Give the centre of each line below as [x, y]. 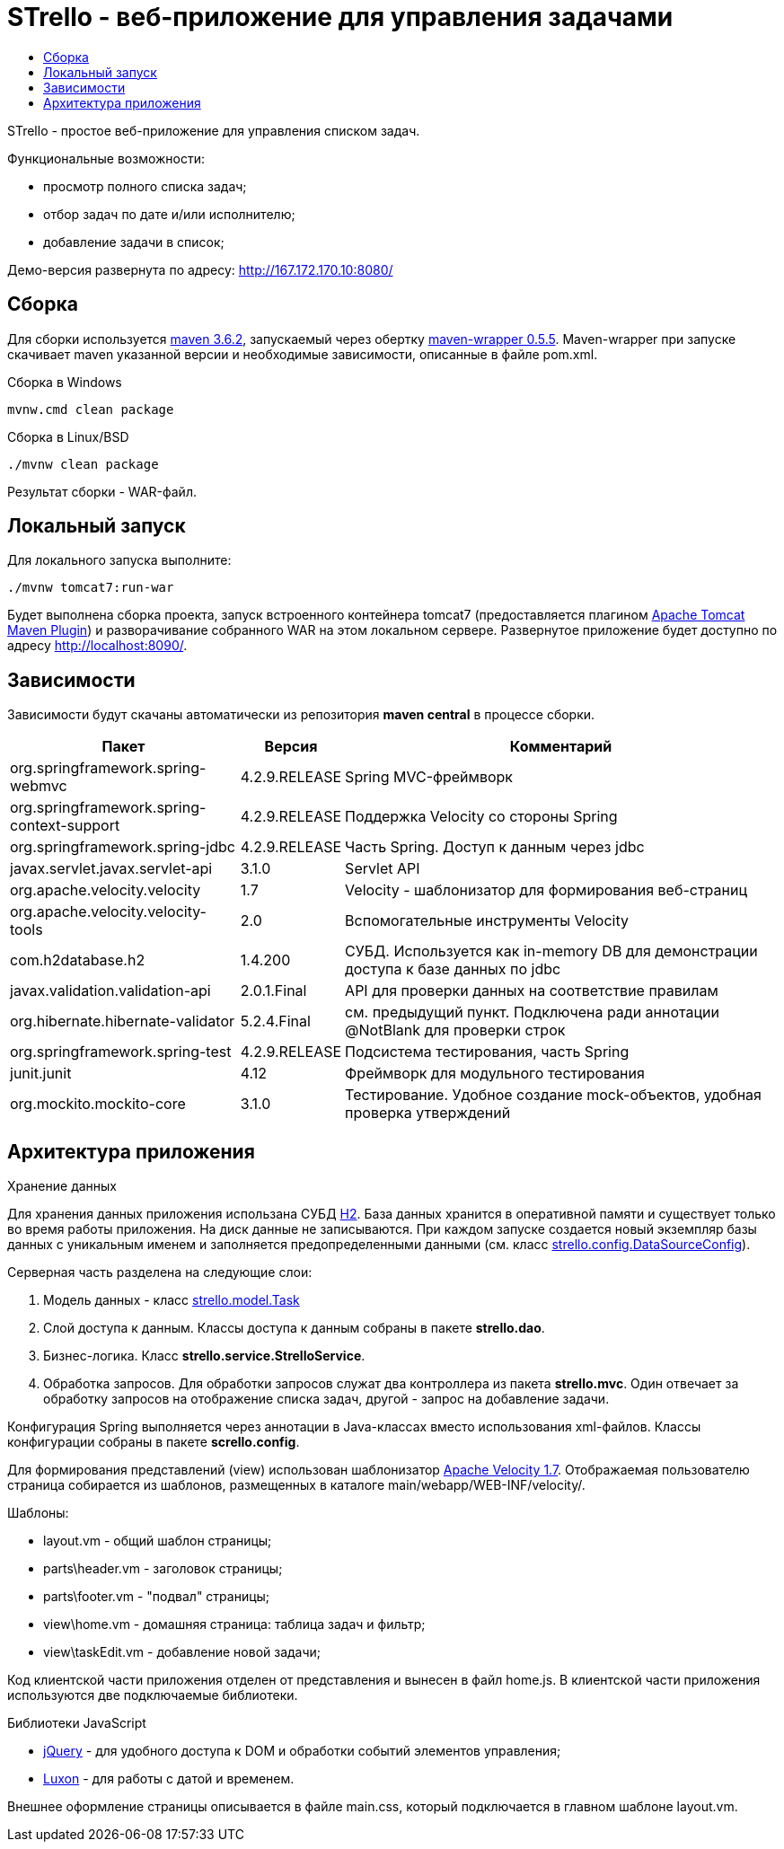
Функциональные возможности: [106, 158]
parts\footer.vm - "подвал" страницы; [157, 1597]
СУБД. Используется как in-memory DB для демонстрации [551, 951]
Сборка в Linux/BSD [68, 436]
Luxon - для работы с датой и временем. [169, 1779]
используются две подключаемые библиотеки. [153, 1695]
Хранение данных [62, 1186]
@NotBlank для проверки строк [455, 1030]
